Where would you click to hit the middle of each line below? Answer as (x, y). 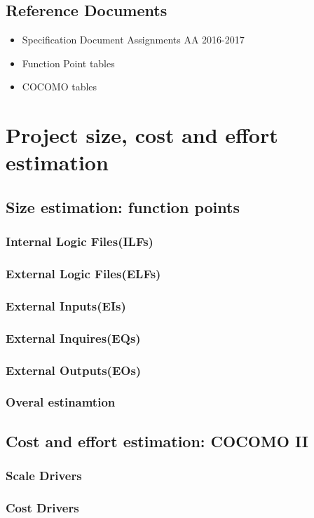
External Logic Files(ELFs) (83, 274)
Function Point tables (68, 63)
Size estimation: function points (123, 206)
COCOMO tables (60, 87)
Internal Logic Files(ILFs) (80, 241)
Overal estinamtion (61, 402)
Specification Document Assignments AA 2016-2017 (133, 40)
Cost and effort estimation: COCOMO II (157, 441)
